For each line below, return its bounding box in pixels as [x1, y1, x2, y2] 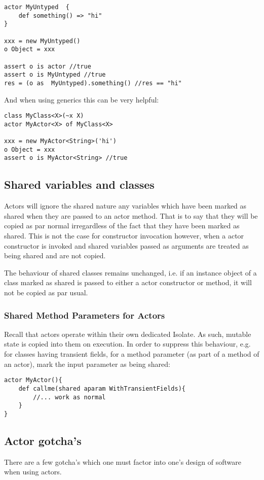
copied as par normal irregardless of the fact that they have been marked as [4, 220, 240, 231]
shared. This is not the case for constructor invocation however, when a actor [4, 230, 244, 241]
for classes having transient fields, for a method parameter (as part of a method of [4, 349, 259, 359]
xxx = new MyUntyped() [4, 37, 81, 45]
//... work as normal [33, 393, 106, 401]
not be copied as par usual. [4, 287, 88, 298]
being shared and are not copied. [4, 250, 106, 261]
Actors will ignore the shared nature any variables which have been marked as [4, 200, 247, 211]
